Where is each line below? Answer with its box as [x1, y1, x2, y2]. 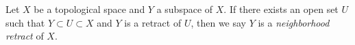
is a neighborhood [258, 15, 330, 29]
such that [5, 15, 45, 29]
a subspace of [156, 2, 213, 16]
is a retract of [124, 15, 182, 29]
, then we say [191, 15, 247, 29]
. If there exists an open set [223, 2, 339, 16]
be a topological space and [34, 2, 145, 16]
